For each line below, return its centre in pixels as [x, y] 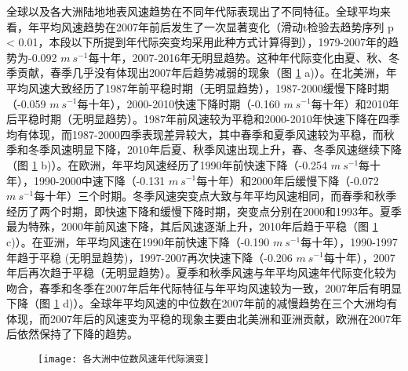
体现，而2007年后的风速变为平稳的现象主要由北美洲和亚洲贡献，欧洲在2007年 [204, 318]
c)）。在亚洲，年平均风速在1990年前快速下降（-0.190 [138, 241]
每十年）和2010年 [355, 103]
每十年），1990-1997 [349, 241]
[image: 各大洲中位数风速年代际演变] [124, 360]
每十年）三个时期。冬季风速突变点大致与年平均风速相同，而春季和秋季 [215, 196]
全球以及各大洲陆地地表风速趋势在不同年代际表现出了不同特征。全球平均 [193, 11]
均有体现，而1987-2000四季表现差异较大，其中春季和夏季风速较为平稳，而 [195, 134]
